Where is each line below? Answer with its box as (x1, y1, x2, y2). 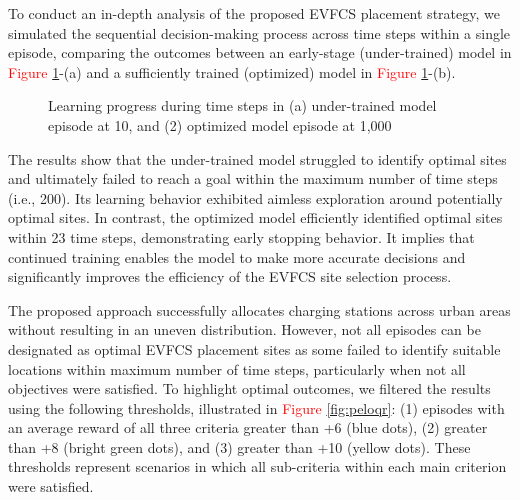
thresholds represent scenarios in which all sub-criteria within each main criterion (8, 456, 507, 477)
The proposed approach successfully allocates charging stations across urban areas (8, 299, 511, 320)
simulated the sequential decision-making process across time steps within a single (8, 22, 511, 43)
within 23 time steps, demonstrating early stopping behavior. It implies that (8, 226, 475, 247)
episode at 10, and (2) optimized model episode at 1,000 (48, 114, 392, 135)
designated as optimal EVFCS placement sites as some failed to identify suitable (8, 338, 501, 359)
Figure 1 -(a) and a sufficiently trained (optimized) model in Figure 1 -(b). (8, 61, 456, 82)
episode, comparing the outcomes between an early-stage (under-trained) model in (8, 42, 512, 63)
